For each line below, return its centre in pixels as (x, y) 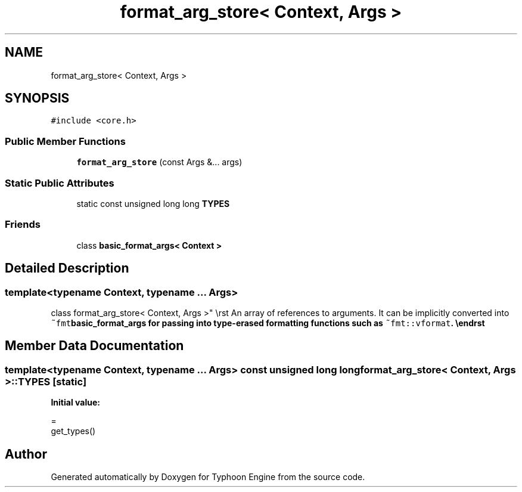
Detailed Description (67, 268)
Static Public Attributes (60, 183)
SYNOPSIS (37, 98)
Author (26, 454)
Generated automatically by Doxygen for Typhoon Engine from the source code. (208, 476)
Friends (23, 225)
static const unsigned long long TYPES (153, 203)
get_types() (73, 431)
